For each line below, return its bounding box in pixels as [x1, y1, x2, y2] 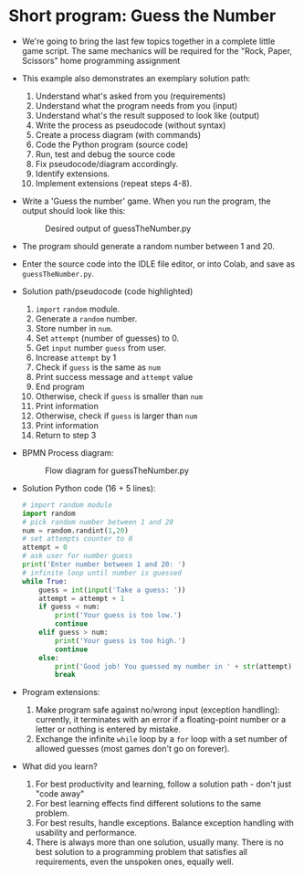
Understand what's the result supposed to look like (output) [35, 110, 260, 121]
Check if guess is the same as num [35, 362, 162, 373]
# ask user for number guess [21, 552, 133, 561]
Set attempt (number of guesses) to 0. [35, 332, 180, 343]
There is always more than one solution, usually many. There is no [35, 837, 284, 848]
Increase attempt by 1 [35, 352, 117, 363]
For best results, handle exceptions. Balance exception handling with [35, 818, 294, 829]
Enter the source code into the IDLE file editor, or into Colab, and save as [21, 258, 296, 269]
